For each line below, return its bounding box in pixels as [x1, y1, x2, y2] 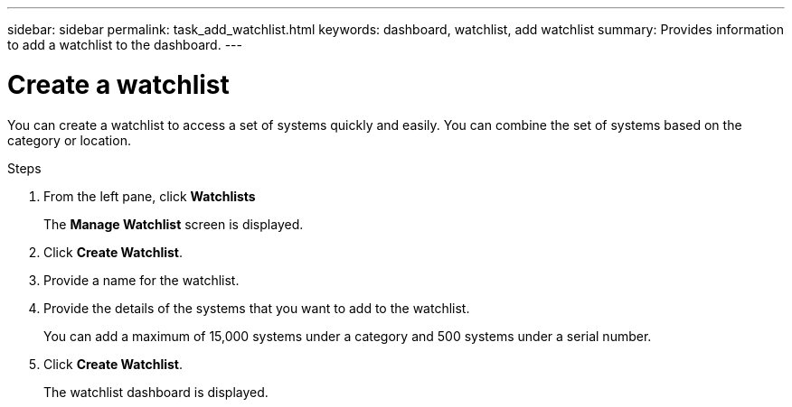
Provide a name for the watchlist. [43, 272, 240, 288]
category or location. [7, 132, 131, 148]
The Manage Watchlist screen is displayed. [43, 216, 304, 232]
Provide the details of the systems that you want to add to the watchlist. [43, 300, 470, 316]
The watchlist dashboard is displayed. [43, 384, 269, 400]
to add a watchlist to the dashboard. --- [7, 37, 242, 52]
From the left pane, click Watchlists [43, 188, 256, 204]
